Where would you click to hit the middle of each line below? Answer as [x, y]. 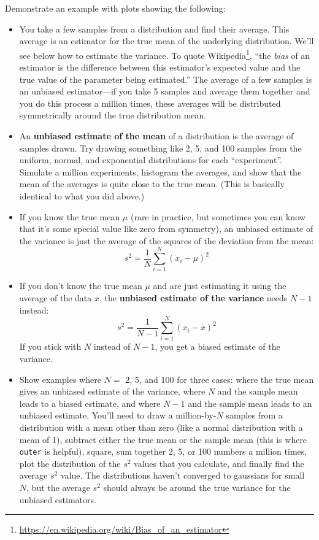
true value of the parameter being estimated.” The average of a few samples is [166, 79]
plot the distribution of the [70, 463]
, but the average [58, 487]
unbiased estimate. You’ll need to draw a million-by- [118, 415]
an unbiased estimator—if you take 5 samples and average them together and [165, 91]
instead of [112, 346]
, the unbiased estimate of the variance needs [193, 298]
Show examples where [60, 379]
